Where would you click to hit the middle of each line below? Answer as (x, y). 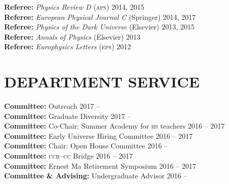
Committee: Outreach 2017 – (52, 106)
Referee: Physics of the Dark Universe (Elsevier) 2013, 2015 (99, 27)
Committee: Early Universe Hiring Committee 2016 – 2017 (98, 135)
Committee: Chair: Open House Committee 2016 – (86, 146)
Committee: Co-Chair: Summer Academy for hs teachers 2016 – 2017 (114, 126)
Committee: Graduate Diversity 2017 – (68, 116)
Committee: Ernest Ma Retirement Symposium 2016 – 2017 (100, 165)
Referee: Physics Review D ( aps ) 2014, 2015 (74, 7)
